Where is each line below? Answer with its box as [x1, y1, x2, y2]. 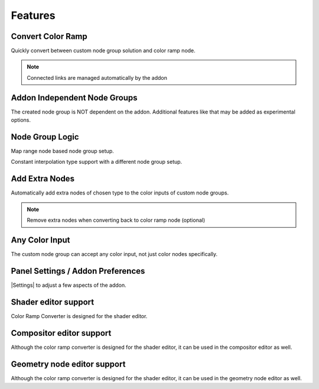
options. [11, 116, 31, 124]
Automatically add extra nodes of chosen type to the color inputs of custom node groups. [11, 189, 229, 196]
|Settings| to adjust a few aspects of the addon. [11, 281, 126, 288]
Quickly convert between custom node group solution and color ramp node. [11, 47, 196, 54]
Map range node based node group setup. [11, 148, 115, 155]
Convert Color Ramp [11, 31, 88, 41]
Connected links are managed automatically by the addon [27, 74, 168, 81]
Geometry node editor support [11, 359, 126, 369]
